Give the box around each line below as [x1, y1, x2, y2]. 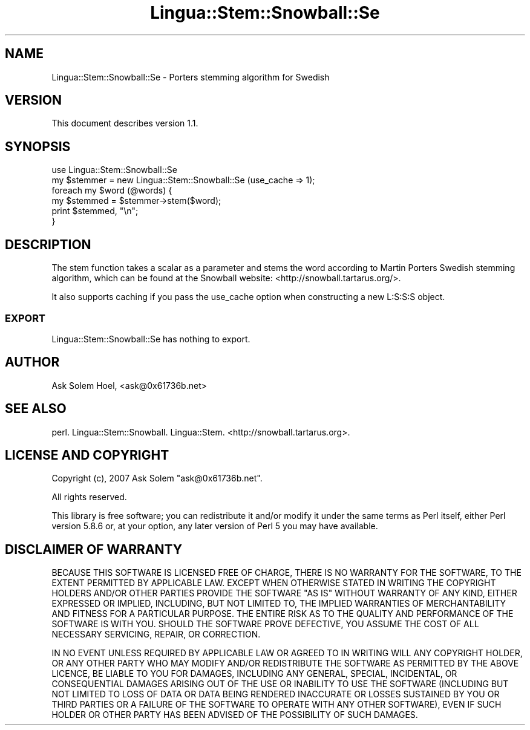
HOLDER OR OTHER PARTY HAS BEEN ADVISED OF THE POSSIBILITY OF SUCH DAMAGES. [51, 709, 418, 720]
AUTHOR [5, 354, 60, 370]
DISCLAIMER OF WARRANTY [5, 541, 183, 557]
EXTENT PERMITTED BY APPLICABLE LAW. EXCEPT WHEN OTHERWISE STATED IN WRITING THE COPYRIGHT [51, 578, 496, 588]
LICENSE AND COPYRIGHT [5, 447, 169, 463]
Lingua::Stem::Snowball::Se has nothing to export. [51, 333, 250, 344]
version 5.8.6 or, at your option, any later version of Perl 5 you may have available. [51, 521, 378, 532]
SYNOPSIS [5, 139, 71, 154]
